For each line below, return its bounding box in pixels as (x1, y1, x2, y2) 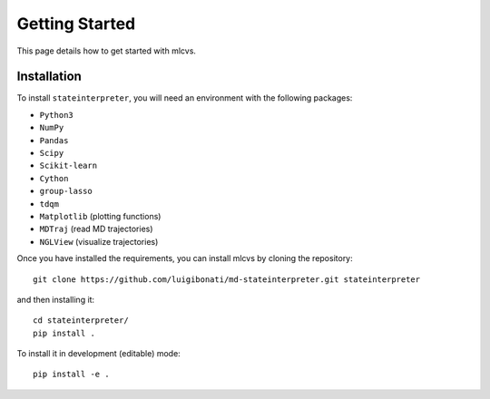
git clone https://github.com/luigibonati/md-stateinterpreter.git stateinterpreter (33, 274, 421, 285)
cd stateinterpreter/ (33, 316, 129, 326)
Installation (16, 69, 82, 84)
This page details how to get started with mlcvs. (16, 45, 197, 56)
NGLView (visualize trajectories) (39, 236, 159, 247)
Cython (39, 173, 69, 183)
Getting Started (16, 14, 136, 34)
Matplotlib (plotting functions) (39, 210, 162, 221)
